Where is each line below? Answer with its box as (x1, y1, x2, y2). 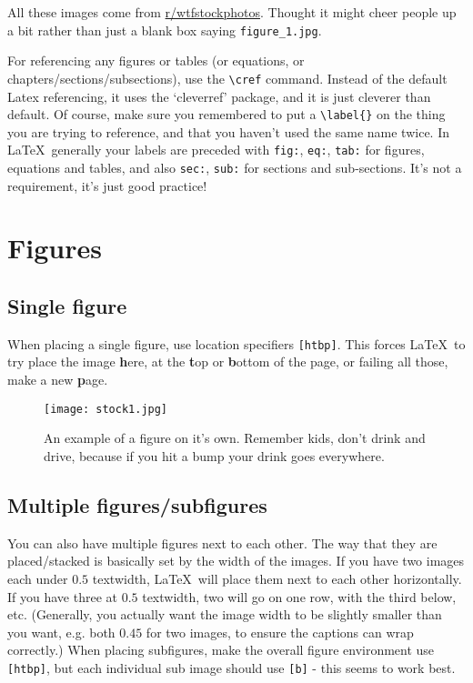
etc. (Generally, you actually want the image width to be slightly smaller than (7, 605, 442, 624)
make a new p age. (7, 370, 108, 389)
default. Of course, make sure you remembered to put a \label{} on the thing (7, 105, 446, 124)
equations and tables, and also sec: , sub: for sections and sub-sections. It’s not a (7, 158, 462, 176)
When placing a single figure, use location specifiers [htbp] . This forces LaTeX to (7, 334, 466, 353)
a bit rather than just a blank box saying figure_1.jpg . (7, 20, 322, 39)
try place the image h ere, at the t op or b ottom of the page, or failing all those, (7, 352, 448, 371)
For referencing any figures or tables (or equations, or (7, 51, 305, 70)
